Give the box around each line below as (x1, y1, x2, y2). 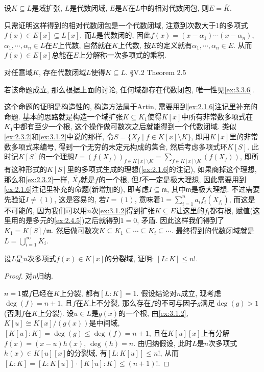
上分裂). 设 (38, 307, 74, 318)
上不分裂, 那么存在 (89, 297, 151, 308)
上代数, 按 (118, 39, 151, 50)
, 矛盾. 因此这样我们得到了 (137, 215, 225, 226)
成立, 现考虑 (181, 287, 221, 298)
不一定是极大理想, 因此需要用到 (141, 173, 246, 184)
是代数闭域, (69, 3, 108, 13)
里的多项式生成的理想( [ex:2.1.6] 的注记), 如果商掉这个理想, (67, 163, 257, 174)
